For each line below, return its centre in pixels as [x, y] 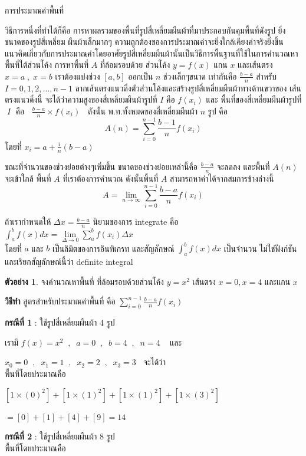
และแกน [277, 281]
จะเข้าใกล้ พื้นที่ [28, 178]
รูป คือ [218, 111]
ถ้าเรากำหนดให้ [28, 222]
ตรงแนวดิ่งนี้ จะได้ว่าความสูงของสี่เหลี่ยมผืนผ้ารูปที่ [81, 99]
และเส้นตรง [255, 65]
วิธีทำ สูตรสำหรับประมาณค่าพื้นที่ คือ [60, 301]
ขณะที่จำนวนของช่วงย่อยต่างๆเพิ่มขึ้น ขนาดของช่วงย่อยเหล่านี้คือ [101, 166]
